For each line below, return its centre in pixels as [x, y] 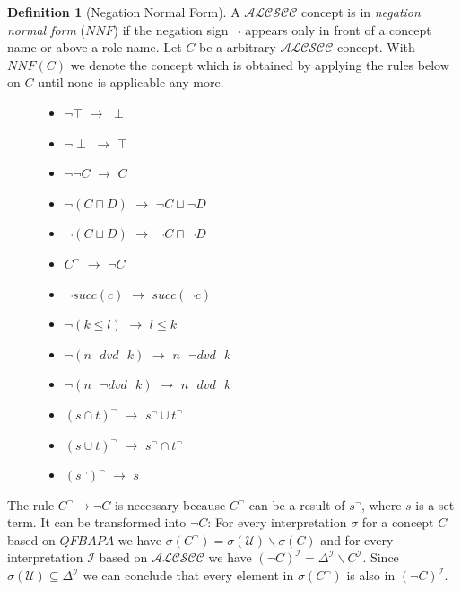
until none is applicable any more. [131, 82]
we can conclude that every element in [188, 575]
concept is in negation [361, 12]
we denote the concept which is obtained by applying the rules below [260, 64]
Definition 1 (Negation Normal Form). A [124, 12]
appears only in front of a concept [338, 29]
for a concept [398, 522]
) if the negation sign [171, 29]
